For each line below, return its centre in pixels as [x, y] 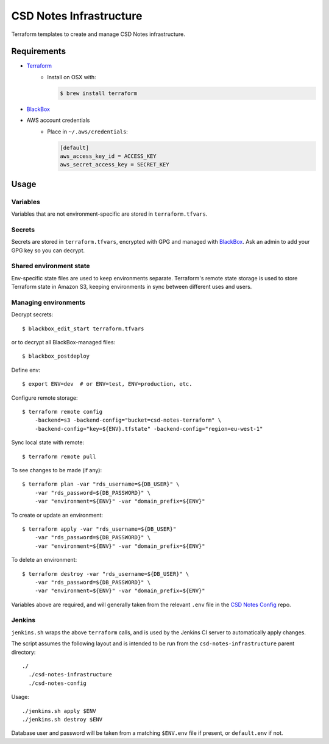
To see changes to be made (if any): [57, 470]
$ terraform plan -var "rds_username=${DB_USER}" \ [101, 484]
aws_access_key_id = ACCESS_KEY [108, 156]
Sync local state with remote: [48, 442]
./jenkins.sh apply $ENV [59, 711]
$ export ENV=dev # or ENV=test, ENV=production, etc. [107, 384]
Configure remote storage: [45, 398]
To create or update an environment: [57, 515]
